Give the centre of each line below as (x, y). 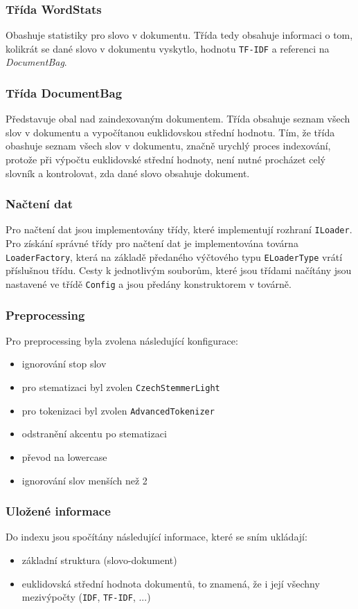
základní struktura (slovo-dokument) (99, 560)
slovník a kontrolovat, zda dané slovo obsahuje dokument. (128, 173)
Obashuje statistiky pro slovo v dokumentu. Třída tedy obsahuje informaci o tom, (179, 35)
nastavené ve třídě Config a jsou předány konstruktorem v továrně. (149, 283)
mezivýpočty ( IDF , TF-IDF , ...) (86, 597)
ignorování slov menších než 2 (84, 480)
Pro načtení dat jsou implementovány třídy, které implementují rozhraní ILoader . (179, 229)
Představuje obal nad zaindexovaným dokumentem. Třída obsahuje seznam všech (178, 119)
